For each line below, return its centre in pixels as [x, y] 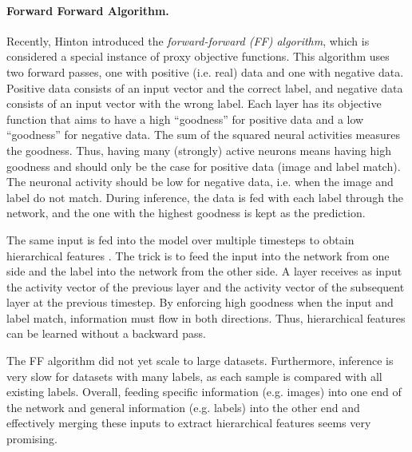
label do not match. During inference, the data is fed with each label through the [205, 197]
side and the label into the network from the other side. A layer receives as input [204, 271]
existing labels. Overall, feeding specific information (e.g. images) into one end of [204, 392]
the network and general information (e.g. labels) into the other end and [183, 407]
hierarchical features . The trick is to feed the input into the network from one [198, 255]
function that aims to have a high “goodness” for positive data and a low [185, 119]
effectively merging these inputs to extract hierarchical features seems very [189, 423]
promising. [32, 439]
